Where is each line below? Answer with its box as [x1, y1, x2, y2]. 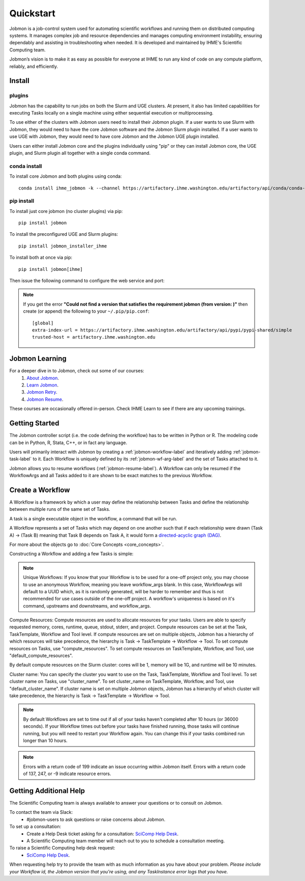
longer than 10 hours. [23, 737, 68, 744]
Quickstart [9, 8, 56, 19]
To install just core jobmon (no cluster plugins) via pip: [9, 208, 123, 214]
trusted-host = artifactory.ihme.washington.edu [32, 334, 156, 340]
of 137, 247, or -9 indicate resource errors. [23, 770, 111, 777]
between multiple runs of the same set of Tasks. [9, 506, 110, 512]
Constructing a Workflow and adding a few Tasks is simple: [9, 550, 134, 557]
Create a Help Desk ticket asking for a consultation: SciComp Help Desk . [26, 831, 179, 837]
